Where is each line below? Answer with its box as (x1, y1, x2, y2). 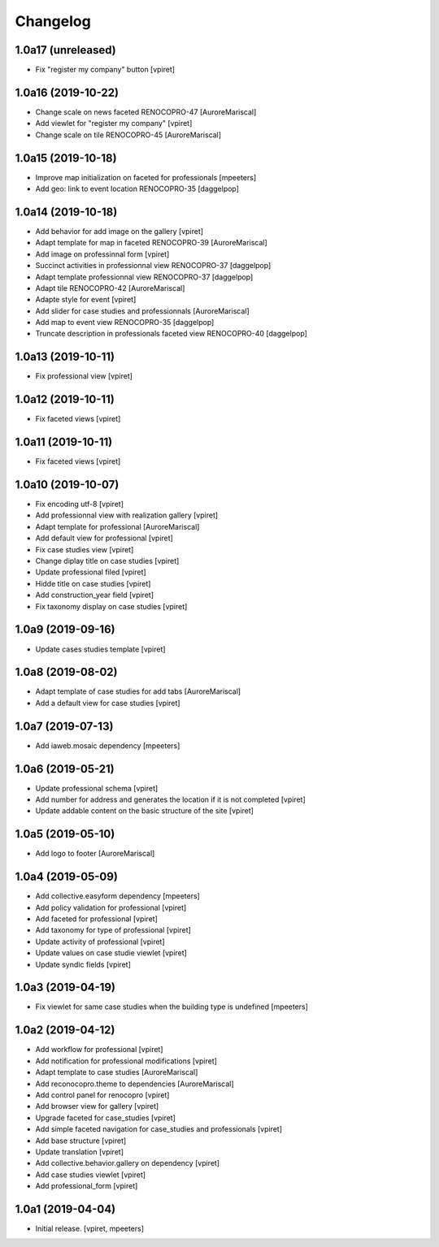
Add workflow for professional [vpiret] (35, 1045, 163, 1054)
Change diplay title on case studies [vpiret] (35, 556, 180, 566)
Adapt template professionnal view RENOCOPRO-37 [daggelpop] (35, 272, 254, 282)
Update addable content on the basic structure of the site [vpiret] (35, 806, 254, 816)
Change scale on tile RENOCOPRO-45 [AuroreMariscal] (35, 130, 222, 140)
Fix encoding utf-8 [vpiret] (35, 500, 124, 509)
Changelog (15, 12, 91, 30)
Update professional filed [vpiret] (35, 567, 146, 577)
